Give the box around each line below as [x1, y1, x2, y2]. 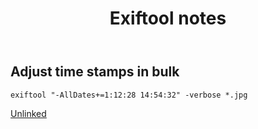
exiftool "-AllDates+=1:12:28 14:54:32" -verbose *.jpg [10, 90, 248, 100]
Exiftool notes [109, 7, 227, 30]
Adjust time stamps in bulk [10, 63, 180, 81]
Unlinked [10, 107, 47, 119]
